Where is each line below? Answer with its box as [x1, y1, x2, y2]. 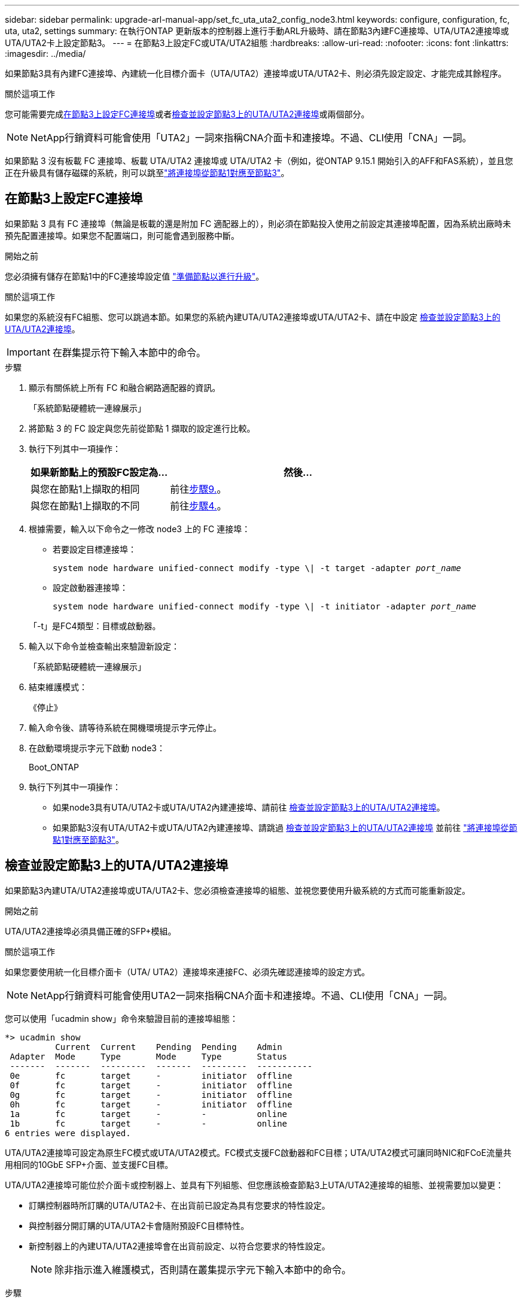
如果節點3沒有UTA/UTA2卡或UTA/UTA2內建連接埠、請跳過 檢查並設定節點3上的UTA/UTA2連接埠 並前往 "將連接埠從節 [53, 822, 517, 833]
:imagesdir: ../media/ [5, 48, 86, 59]
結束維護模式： [29, 681, 87, 692]
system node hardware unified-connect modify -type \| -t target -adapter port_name [53, 563, 461, 573]
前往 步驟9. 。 [170, 482, 227, 495]
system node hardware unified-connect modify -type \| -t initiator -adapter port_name [53, 601, 477, 611]
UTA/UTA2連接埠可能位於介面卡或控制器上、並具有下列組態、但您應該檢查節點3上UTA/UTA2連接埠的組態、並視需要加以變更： [5, 1179, 504, 1190]
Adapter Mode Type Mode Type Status [10, 1051, 288, 1061]
